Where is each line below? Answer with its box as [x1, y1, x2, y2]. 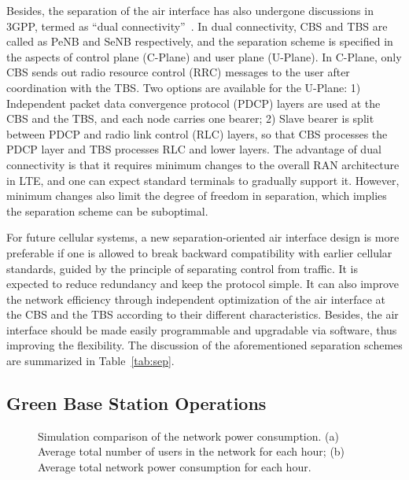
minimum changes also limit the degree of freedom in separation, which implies [6, 187, 387, 204]
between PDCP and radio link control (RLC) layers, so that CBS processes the [6, 125, 388, 142]
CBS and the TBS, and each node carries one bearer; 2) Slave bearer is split [6, 110, 374, 127]
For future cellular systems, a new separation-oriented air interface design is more [6, 229, 400, 246]
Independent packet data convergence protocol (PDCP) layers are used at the [6, 94, 381, 111]
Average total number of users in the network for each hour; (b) [38, 443, 345, 460]
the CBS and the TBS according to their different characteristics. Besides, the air [6, 306, 399, 323]
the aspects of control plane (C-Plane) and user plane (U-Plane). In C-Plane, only [6, 48, 402, 65]
